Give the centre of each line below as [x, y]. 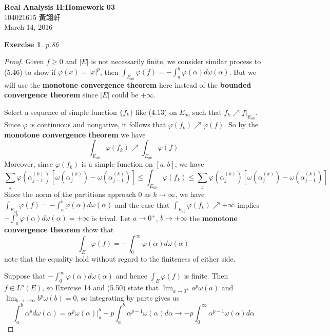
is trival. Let [111, 218]
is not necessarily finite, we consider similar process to [176, 61]
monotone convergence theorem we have [75, 134]
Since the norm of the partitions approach [70, 194]
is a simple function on [117, 164]
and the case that [142, 204]
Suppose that [25, 276]
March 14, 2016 [28, 27]
